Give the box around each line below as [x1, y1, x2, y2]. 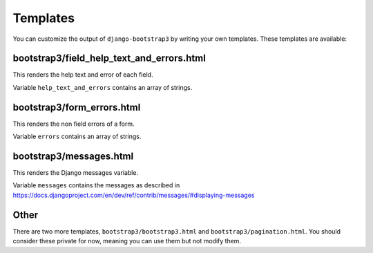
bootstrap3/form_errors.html [12, 101, 141, 113]
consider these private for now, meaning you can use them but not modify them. [12, 237, 242, 245]
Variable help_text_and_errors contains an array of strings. [12, 83, 193, 91]
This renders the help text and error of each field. [12, 71, 153, 79]
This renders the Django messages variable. [12, 169, 138, 177]
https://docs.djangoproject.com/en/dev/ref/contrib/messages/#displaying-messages [12, 191, 255, 199]
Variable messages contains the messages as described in [12, 181, 180, 189]
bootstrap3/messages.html [12, 150, 134, 162]
